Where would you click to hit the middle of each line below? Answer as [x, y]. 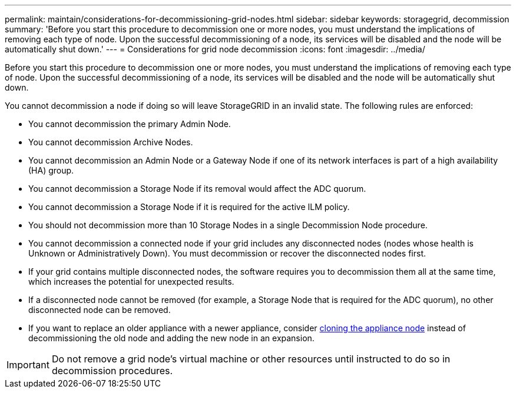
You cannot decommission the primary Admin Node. [130, 124]
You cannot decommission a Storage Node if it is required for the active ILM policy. [189, 207]
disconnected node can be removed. [100, 310]
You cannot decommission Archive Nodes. [111, 142]
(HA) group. [51, 170]
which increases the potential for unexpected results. [131, 282]
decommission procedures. [112, 371]
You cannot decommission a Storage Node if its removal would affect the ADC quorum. [197, 189]
